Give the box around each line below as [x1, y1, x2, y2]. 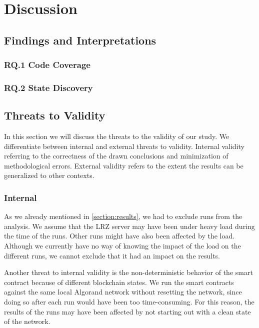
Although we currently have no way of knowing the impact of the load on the [4, 240, 241, 251]
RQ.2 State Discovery [4, 81, 93, 93]
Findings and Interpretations [4, 32, 156, 47]
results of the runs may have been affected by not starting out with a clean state [4, 306, 251, 316]
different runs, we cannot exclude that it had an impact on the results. [4, 250, 220, 260]
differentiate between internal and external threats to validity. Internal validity [4, 140, 244, 151]
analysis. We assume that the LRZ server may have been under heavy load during [4, 220, 255, 231]
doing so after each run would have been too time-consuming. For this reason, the [4, 296, 254, 306]
